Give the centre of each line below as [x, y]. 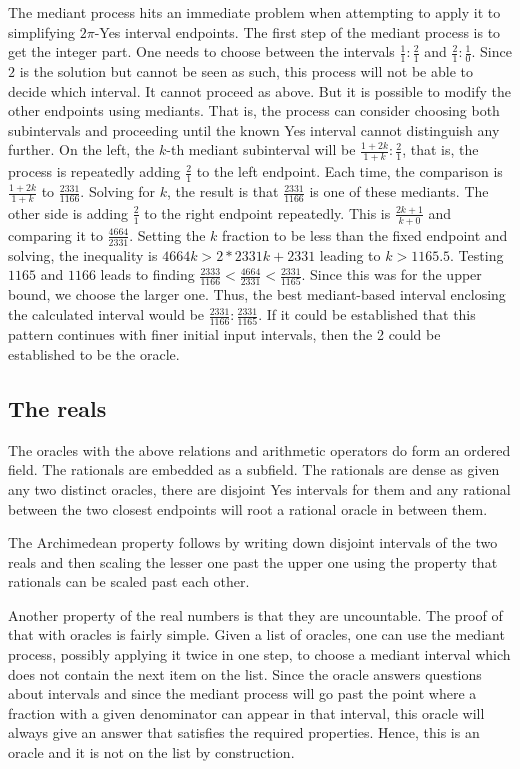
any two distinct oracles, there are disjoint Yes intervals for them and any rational [259, 488]
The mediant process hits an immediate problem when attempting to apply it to [254, 12]
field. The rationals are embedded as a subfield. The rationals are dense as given [254, 469]
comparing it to [55, 234]
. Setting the [167, 234]
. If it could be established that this [367, 314]
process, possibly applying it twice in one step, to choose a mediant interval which [259, 654]
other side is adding [68, 212]
